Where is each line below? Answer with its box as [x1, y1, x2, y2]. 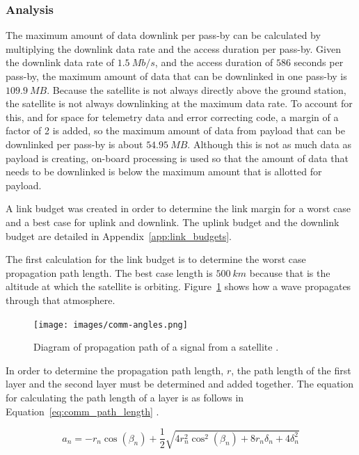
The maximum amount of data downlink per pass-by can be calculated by [6, 28, 321, 42]
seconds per [294, 55, 344, 70]
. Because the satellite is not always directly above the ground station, [47, 82, 346, 97]
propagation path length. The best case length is [6, 265, 213, 280]
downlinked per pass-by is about [6, 136, 143, 151]
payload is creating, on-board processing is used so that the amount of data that [6, 150, 349, 165]
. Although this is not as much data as [187, 136, 351, 151]
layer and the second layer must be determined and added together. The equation [6, 376, 354, 391]
